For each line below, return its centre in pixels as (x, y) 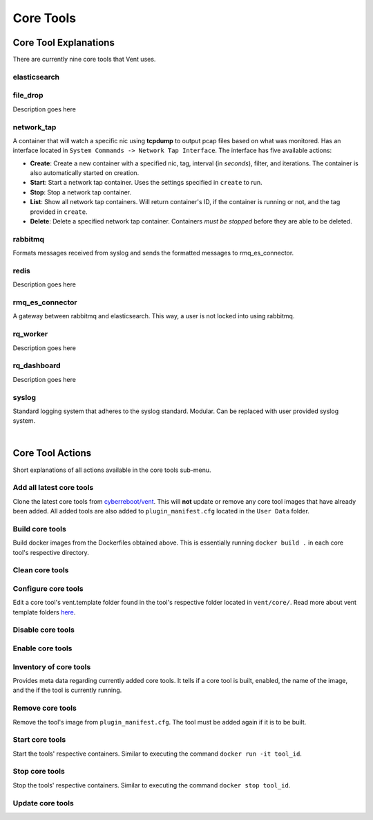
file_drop (28, 95)
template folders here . (44, 612)
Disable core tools (44, 630)
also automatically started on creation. (85, 173)
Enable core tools (42, 648)
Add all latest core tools (53, 488)
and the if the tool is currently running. (67, 690)
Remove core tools (45, 708)
